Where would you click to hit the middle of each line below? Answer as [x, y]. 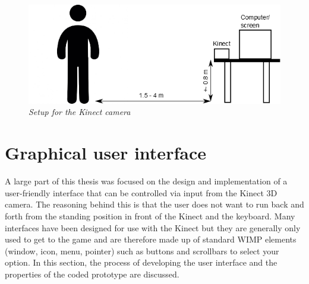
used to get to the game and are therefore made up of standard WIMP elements [151, 239]
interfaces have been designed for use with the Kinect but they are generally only [153, 227]
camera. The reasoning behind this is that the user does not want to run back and [154, 204]
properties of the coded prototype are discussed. [92, 274]
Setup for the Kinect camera [80, 112]
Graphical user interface [105, 153]
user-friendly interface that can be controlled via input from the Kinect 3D [141, 192]
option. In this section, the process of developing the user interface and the [141, 262]
